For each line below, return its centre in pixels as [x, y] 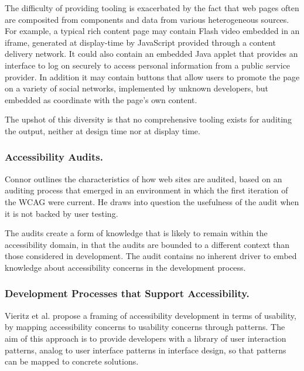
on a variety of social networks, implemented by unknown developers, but [136, 88]
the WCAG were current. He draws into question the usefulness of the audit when [152, 201]
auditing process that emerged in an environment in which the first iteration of [146, 190]
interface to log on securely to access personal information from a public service [148, 65]
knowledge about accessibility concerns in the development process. [125, 267]
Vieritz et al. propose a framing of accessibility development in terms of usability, [151, 315]
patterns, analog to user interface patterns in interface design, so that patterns [146, 350]
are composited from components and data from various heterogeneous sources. [147, 19]
